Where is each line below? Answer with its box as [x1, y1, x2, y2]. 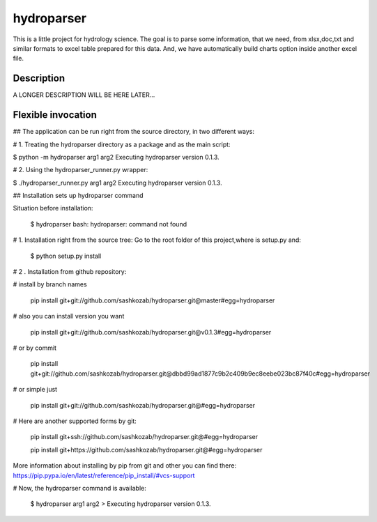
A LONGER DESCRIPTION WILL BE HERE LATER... [13, 91, 155, 99]
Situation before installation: [13, 204, 93, 213]
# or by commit [13, 344, 57, 352]
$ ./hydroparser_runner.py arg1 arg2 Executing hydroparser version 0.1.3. [13, 178, 222, 187]
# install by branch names [13, 280, 87, 289]
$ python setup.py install [30, 252, 102, 260]
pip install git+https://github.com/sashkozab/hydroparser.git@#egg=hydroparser [30, 445, 263, 454]
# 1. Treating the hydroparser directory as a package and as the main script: [13, 140, 231, 148]
